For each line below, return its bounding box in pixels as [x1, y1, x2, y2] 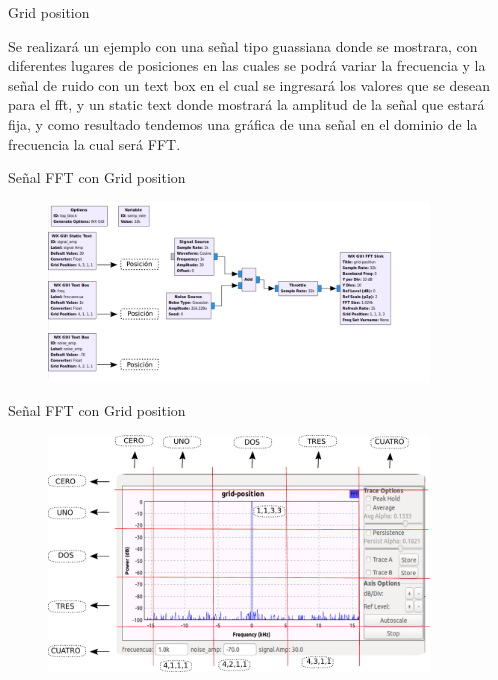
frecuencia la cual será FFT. [8, 133, 181, 154]
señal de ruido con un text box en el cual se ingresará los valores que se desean [8, 74, 491, 95]
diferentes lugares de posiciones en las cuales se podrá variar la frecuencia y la [8, 55, 486, 76]
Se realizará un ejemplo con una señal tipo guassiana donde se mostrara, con [8, 35, 478, 56]
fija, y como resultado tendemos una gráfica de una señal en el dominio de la [8, 113, 478, 134]
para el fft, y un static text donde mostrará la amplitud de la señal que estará [8, 94, 485, 115]
